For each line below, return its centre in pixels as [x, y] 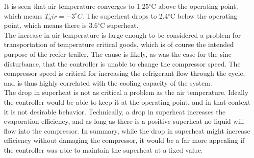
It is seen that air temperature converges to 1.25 [76, 6]
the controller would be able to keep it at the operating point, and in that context [127, 102]
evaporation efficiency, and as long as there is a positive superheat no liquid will [124, 121]
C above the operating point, [195, 6]
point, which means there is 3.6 [51, 25]
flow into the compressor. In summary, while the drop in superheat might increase [127, 130]
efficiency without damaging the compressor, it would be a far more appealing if [124, 140]
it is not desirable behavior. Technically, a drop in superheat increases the [115, 111]
